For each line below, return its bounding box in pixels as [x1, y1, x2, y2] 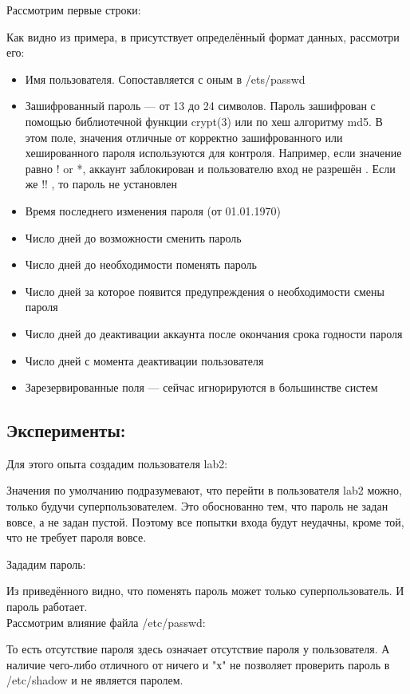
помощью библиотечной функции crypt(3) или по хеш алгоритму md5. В [25, 112, 383, 129]
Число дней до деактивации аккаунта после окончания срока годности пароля [25, 325, 403, 341]
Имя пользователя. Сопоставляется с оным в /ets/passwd [25, 70, 306, 87]
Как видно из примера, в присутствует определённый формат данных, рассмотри [6, 28, 400, 45]
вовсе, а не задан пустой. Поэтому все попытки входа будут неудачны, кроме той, [6, 513, 404, 530]
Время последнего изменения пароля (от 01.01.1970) [25, 202, 281, 219]
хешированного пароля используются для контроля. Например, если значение [25, 144, 402, 161]
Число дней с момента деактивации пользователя [25, 352, 264, 369]
